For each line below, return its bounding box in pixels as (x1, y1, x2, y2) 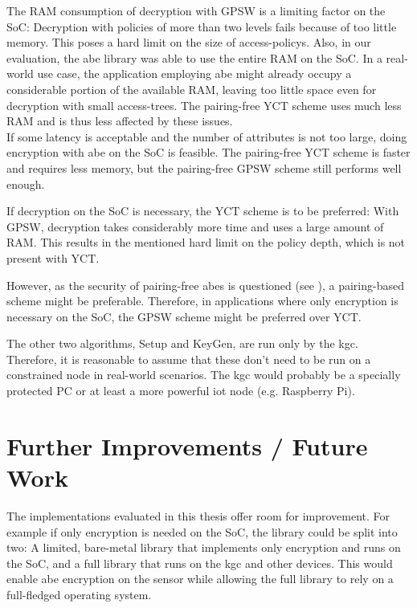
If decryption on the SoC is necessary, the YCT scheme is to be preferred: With (6, 202, 399, 219)
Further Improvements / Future (6, 429, 368, 462)
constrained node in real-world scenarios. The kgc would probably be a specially (6, 366, 401, 383)
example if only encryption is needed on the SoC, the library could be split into (6, 523, 398, 540)
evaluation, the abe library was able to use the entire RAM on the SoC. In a (6, 49, 382, 66)
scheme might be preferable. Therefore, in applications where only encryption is (6, 292, 399, 309)
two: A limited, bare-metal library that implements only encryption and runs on (6, 539, 401, 556)
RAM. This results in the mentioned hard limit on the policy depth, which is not (6, 234, 406, 251)
